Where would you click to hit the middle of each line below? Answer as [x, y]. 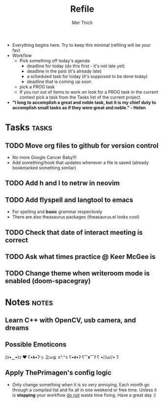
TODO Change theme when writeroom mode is [78, 273]
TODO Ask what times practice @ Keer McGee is [80, 256]
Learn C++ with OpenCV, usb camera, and [70, 320]
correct [17, 240]
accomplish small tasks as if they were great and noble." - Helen [79, 107]
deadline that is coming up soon [59, 81]
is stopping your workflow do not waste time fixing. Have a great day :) [84, 395]
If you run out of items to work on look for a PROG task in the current [89, 92]
